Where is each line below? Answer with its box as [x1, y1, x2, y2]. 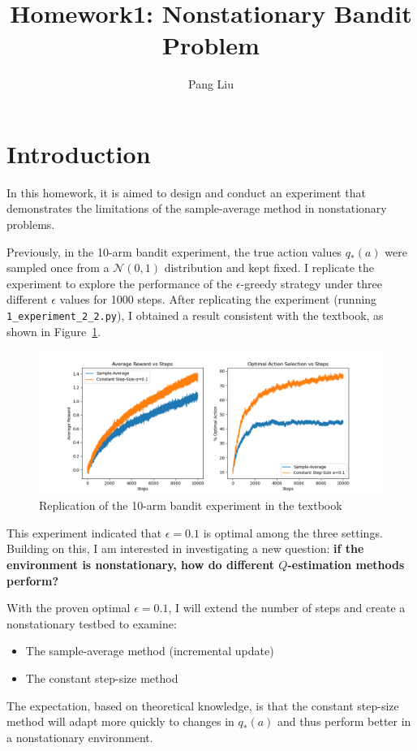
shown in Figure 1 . [6, 322, 101, 339]
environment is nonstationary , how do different [6, 556, 274, 573]
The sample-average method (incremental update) [25, 642, 274, 659]
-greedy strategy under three [240, 274, 383, 291]
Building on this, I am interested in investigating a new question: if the [6, 540, 364, 557]
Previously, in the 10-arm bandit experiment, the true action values [6, 243, 342, 260]
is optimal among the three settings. [203, 524, 383, 541]
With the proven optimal [6, 599, 131, 616]
